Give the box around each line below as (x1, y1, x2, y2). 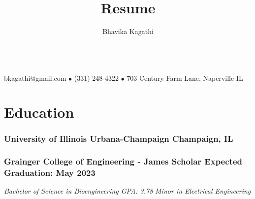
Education (4, 102, 74, 122)
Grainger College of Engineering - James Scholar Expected (4, 155, 242, 167)
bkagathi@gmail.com (4, 73, 66, 83)
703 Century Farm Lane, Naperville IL (127, 73, 243, 83)
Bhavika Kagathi (102, 26, 154, 36)
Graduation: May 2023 (4, 166, 96, 178)
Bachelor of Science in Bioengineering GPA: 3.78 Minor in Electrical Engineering (4, 186, 251, 196)
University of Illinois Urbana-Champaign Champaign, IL (4, 133, 233, 145)
